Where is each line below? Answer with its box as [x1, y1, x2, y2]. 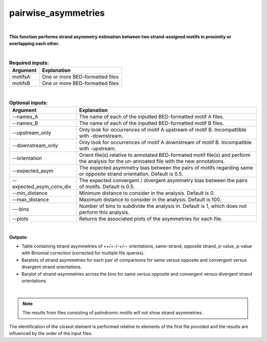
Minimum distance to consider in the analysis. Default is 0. [79, 190, 215, 196]
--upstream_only [12, 129, 51, 136]
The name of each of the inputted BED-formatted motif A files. [79, 113, 224, 120]
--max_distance [12, 196, 49, 203]
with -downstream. [79, 133, 124, 140]
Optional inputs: [9, 99, 48, 106]
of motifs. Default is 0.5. [79, 183, 135, 190]
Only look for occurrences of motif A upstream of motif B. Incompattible [79, 126, 247, 133]
